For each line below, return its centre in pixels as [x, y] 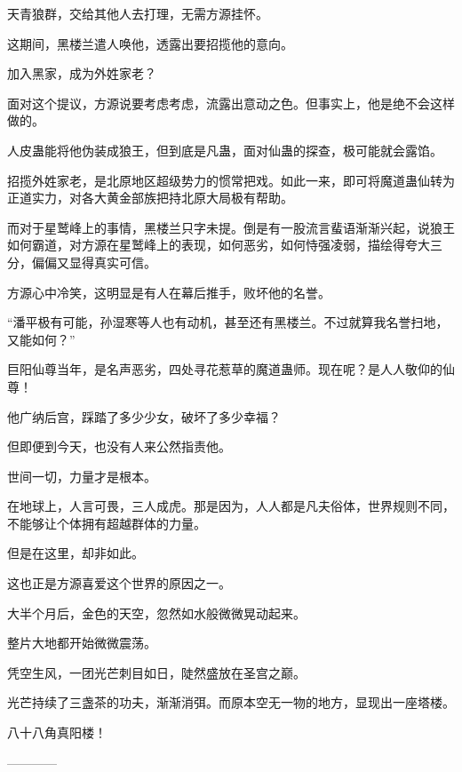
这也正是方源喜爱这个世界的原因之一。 [119, 583]
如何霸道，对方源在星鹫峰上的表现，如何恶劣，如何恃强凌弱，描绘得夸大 [219, 245]
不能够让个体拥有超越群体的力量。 [107, 523]
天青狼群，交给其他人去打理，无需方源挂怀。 [138, 13]
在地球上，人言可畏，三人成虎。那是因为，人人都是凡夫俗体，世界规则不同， [231, 506]
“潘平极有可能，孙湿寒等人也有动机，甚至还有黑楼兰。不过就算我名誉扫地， [228, 322]
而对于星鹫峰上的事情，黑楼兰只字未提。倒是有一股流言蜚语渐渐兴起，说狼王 [231, 227]
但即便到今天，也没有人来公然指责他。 [119, 446]
